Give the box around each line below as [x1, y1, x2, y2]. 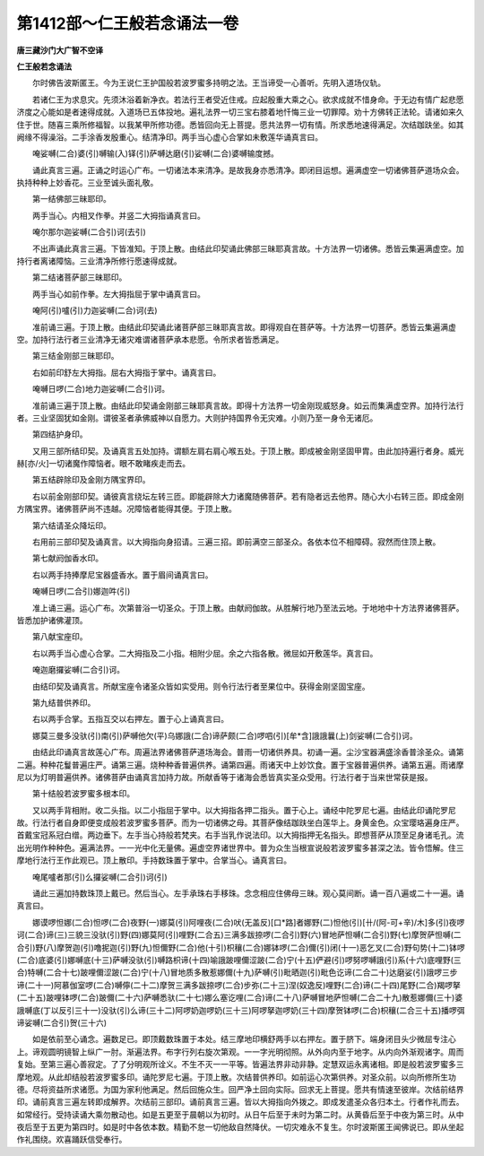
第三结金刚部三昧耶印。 [31, 351, 119, 361]
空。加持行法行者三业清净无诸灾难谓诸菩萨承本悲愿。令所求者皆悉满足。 [16, 334, 284, 344]
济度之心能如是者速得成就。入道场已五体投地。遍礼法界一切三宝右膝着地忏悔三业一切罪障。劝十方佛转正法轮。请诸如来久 [16, 107, 464, 117]
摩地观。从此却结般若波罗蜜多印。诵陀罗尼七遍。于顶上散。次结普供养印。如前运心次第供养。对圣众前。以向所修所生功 [16, 1072, 456, 1082]
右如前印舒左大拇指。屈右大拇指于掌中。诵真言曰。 [31, 367, 221, 378]
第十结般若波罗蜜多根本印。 [31, 788, 134, 799]
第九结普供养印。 [31, 697, 96, 708]
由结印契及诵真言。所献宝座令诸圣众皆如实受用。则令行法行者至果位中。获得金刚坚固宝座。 [31, 681, 370, 691]
